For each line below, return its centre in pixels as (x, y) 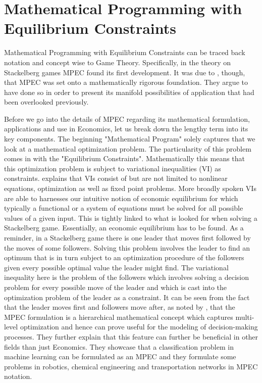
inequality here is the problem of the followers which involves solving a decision (127, 277)
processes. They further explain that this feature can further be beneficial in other (131, 336)
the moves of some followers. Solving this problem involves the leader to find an (127, 247)
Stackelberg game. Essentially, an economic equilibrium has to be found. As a (124, 228)
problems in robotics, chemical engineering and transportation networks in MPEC (131, 366)
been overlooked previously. (46, 102)
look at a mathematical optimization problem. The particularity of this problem (128, 148)
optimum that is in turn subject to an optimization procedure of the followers (124, 257)
